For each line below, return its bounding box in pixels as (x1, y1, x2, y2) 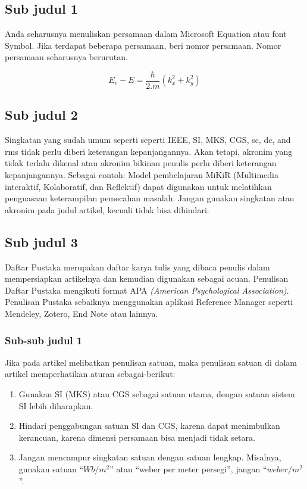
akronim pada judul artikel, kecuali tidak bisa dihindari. (5, 203, 209, 216)
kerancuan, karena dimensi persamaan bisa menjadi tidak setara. (18, 431, 255, 443)
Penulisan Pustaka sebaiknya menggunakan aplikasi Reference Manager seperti (5, 295, 293, 308)
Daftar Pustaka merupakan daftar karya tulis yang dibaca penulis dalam (5, 260, 270, 273)
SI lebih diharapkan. (18, 399, 93, 412)
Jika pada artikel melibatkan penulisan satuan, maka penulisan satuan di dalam (5, 356, 297, 368)
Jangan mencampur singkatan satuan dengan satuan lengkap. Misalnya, (18, 451, 281, 463)
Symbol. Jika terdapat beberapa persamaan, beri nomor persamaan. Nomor (5, 39, 281, 51)
